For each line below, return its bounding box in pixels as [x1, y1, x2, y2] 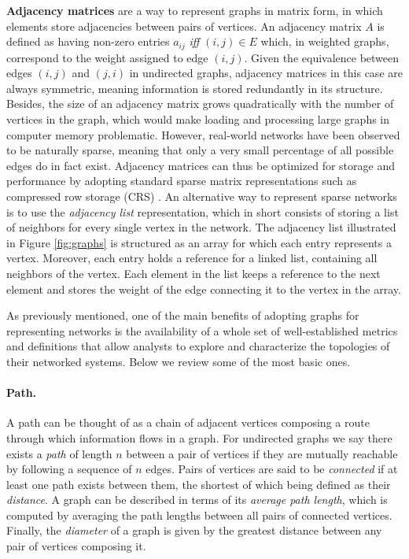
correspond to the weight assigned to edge [6, 49, 208, 65]
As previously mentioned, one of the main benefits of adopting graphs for [6, 307, 359, 324]
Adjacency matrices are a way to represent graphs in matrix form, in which [6, 2, 383, 18]
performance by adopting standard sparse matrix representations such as [6, 172, 357, 189]
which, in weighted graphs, [260, 33, 389, 50]
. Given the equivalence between [244, 49, 400, 65]
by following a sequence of [6, 461, 132, 477]
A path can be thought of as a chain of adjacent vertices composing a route [6, 414, 370, 431]
